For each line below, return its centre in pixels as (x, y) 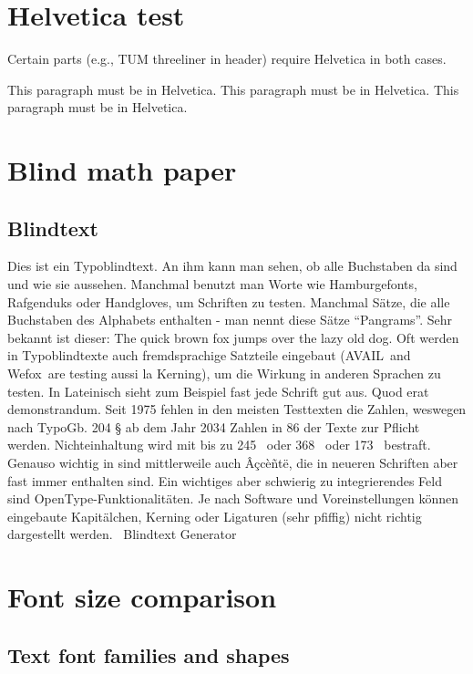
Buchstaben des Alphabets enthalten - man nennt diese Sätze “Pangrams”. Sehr (230, 320)
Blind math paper (122, 170)
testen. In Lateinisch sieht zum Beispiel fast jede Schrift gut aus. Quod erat (218, 391)
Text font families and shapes (149, 654)
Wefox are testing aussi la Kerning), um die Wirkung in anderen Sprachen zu (224, 373)
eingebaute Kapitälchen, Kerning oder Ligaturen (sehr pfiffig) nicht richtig (215, 516)
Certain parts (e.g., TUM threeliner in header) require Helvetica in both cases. (227, 59)
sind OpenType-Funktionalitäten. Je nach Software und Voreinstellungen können (233, 498)
